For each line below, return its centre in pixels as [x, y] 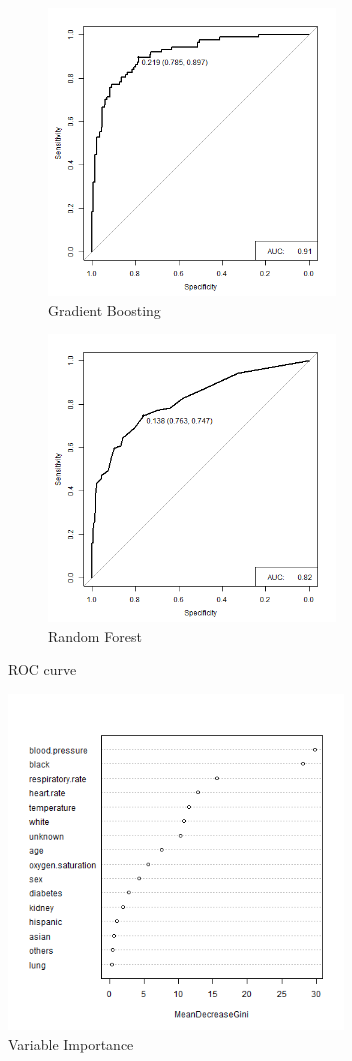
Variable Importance [71, 1043]
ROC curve [42, 669]
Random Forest [95, 635]
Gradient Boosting [104, 309]
